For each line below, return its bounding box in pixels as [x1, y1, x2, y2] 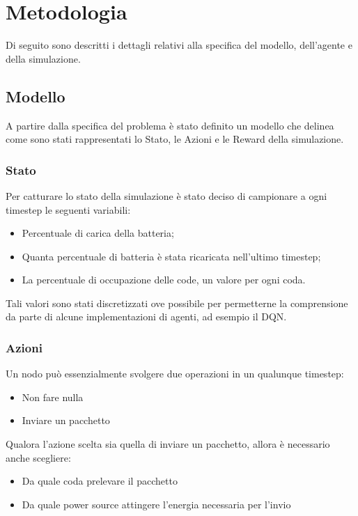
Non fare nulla [22, 389, 84, 404]
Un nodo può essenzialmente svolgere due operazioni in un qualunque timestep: [6, 366, 344, 381]
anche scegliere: [6, 450, 71, 464]
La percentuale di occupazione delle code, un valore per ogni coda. [22, 272, 306, 287]
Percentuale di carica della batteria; [22, 226, 174, 240]
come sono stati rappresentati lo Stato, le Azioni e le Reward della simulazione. [6, 132, 344, 146]
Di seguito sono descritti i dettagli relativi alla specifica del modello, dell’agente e [6, 38, 352, 52]
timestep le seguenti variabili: [6, 202, 131, 217]
